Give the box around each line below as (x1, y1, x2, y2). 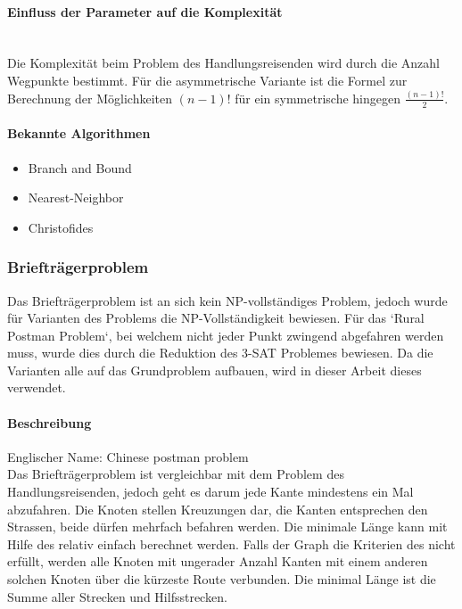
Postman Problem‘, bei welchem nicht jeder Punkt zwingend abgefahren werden (7, 325, 444, 344)
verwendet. (7, 378, 66, 397)
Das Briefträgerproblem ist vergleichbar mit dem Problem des (7, 465, 344, 483)
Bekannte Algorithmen (7, 124, 151, 143)
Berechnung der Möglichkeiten (7, 88, 172, 107)
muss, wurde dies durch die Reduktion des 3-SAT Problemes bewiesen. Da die (7, 343, 433, 362)
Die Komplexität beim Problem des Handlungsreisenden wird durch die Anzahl (7, 53, 440, 72)
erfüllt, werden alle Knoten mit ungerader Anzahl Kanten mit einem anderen (7, 552, 428, 571)
